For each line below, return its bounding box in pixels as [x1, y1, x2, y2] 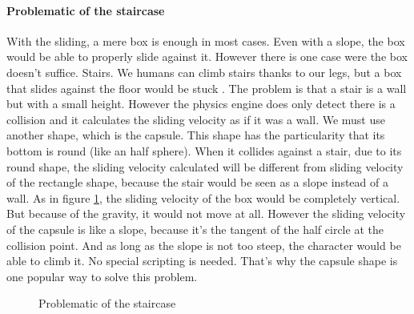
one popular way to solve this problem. [6, 268, 198, 284]
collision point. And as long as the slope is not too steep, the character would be [6, 236, 401, 253]
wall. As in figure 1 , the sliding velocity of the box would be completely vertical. [6, 189, 400, 206]
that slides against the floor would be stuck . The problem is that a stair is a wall [6, 79, 407, 96]
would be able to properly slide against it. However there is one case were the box [6, 48, 408, 65]
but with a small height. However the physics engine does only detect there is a [6, 95, 396, 112]
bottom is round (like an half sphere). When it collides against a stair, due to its [6, 142, 402, 159]
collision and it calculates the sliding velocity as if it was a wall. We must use [6, 111, 385, 127]
